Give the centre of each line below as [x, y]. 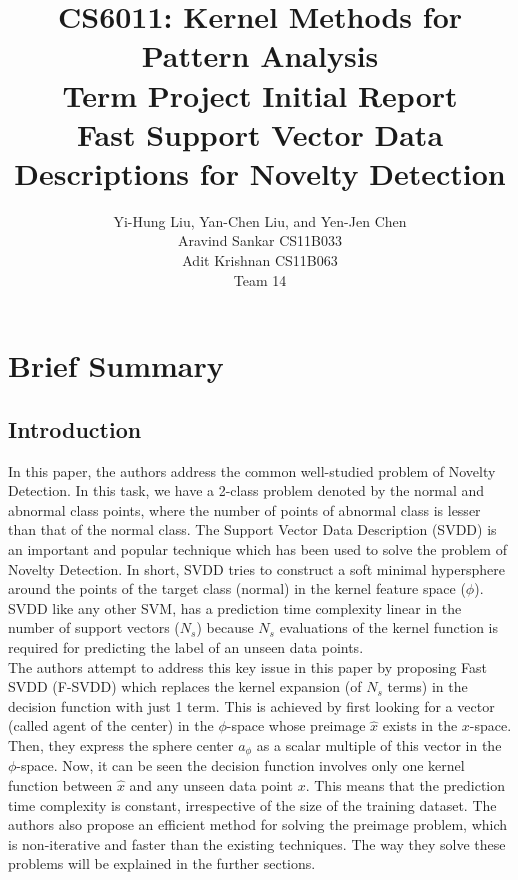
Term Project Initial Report [260, 94]
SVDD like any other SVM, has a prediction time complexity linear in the [235, 607]
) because [225, 627]
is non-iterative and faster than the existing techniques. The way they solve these [257, 843]
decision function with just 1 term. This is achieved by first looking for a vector [251, 705]
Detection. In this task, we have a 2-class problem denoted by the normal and [246, 490]
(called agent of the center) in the [111, 725]
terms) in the [427, 686]
